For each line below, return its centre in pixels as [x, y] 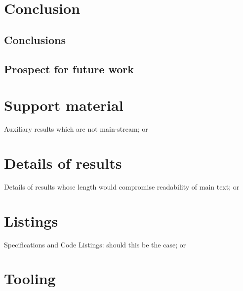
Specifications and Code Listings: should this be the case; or [95, 244]
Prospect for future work [69, 69]
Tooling [30, 278]
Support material [64, 105]
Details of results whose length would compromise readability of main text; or [122, 186]
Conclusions [35, 39]
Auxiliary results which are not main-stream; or [76, 129]
